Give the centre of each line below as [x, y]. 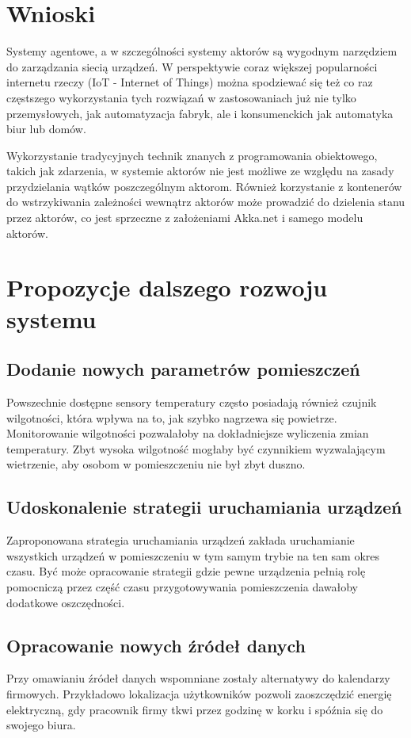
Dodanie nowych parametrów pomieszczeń [183, 369]
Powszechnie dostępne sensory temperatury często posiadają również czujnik [192, 402]
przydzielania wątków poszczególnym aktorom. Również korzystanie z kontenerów [204, 186]
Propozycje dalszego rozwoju [167, 287]
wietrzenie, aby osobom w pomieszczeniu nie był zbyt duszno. [156, 464]
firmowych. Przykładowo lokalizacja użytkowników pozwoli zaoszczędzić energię [199, 693]
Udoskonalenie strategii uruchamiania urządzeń [204, 507]
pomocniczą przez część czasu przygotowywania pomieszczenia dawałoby [182, 586]
